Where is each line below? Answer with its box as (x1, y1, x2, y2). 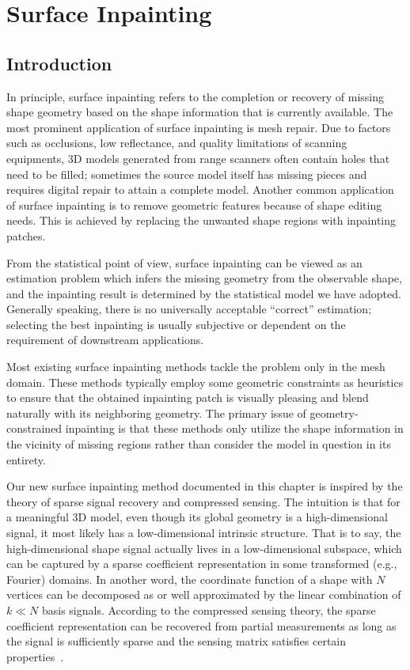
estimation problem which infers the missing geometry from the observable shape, (6, 270, 402, 286)
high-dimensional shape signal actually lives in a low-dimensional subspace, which (6, 539, 402, 556)
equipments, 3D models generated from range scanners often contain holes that (6, 150, 390, 166)
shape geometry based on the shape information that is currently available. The (6, 104, 393, 120)
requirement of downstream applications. (6, 331, 204, 348)
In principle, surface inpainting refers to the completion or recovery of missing (6, 88, 384, 104)
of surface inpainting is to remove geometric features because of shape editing (6, 196, 382, 213)
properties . (6, 648, 64, 664)
